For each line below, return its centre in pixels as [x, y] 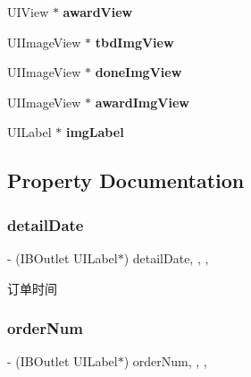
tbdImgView [134, 42]
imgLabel [95, 132]
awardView [98, 12]
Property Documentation [126, 180]
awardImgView [142, 102]
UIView [28, 12]
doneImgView [138, 72]
